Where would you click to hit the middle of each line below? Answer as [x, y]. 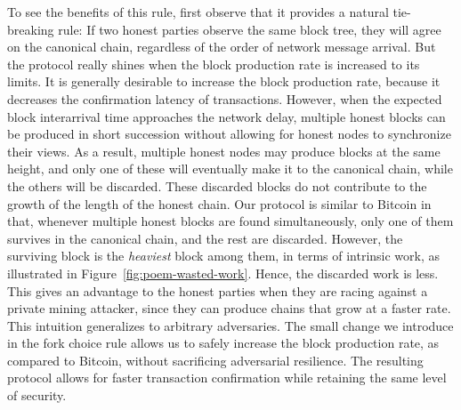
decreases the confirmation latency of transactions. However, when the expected [225, 98]
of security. [37, 395]
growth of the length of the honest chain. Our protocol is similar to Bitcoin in [219, 203]
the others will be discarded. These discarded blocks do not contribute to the [217, 185]
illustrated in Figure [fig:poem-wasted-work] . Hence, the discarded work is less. [223, 273]
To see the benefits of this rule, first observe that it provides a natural [198, 12]
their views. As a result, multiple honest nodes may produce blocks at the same [224, 151]
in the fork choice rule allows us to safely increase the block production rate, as [223, 343]
